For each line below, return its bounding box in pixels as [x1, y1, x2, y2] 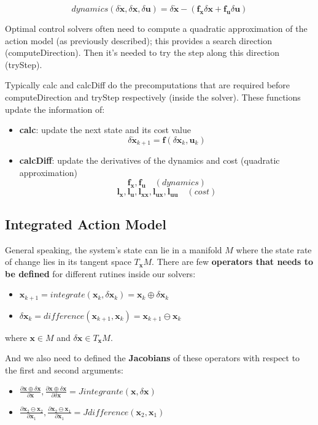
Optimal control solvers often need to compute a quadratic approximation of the [5, 22, 308, 34]
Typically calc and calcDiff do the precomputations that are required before [5, 78, 290, 91]
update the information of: [5, 102, 105, 115]
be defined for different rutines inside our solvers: [5, 267, 196, 280]
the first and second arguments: [5, 364, 123, 377]
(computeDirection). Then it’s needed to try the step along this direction [5, 46, 279, 59]
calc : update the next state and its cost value [19, 123, 192, 136]
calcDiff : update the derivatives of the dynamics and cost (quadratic [19, 154, 280, 167]
